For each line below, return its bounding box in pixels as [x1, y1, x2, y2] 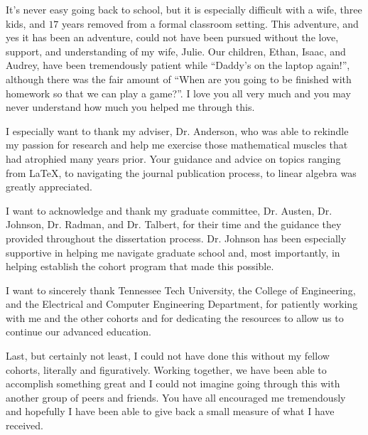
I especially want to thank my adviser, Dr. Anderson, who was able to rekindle [6, 123, 349, 138]
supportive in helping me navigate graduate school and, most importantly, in [6, 245, 340, 259]
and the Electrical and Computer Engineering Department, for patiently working [6, 296, 358, 311]
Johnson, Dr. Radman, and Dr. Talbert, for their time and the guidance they [6, 217, 342, 232]
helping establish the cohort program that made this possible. [6, 259, 274, 274]
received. [6, 418, 43, 433]
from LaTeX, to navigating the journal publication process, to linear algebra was [6, 165, 357, 180]
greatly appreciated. [6, 179, 92, 194]
